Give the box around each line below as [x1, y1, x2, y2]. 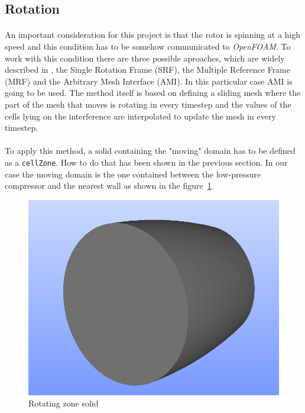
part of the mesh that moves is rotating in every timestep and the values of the [5, 98, 291, 110]
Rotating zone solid [28, 397, 99, 409]
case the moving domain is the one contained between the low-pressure [5, 167, 261, 180]
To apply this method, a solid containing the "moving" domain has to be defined [5, 144, 296, 157]
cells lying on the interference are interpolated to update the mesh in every [5, 109, 276, 122]
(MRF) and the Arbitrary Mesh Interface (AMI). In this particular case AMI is [5, 75, 293, 87]
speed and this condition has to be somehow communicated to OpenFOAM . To [5, 40, 291, 52]
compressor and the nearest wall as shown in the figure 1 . [5, 179, 214, 192]
